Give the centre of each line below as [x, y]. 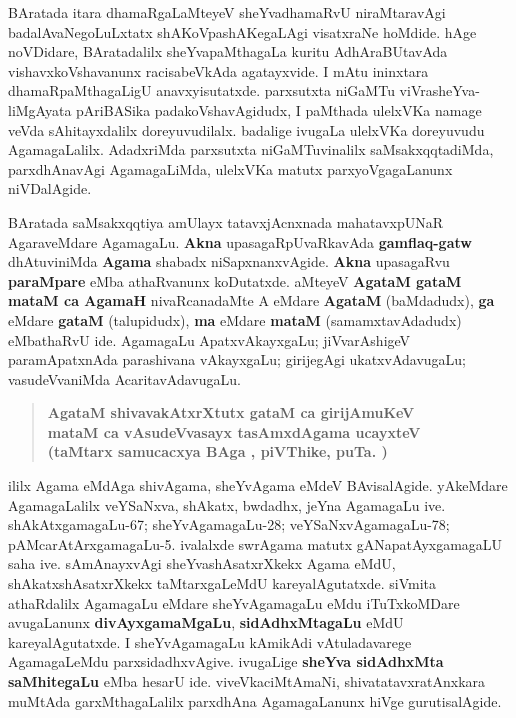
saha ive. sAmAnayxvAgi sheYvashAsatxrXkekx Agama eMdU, [202, 563]
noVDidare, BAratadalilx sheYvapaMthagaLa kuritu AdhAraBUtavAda [228, 51]
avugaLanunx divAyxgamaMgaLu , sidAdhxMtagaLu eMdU [206, 622]
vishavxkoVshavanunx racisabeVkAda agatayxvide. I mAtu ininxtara [218, 70]
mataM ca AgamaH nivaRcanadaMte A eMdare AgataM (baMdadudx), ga [251, 300]
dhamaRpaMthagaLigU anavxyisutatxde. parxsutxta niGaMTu [201, 90]
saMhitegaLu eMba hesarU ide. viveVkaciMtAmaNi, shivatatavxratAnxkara [247, 681]
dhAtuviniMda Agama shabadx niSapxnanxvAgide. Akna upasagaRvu [229, 261]
